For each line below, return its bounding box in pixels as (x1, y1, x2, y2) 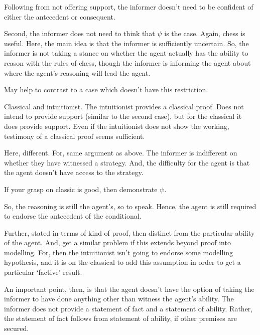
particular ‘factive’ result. (4, 267, 82, 277)
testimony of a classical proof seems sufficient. (4, 130, 145, 141)
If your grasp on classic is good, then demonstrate (4, 184, 158, 194)
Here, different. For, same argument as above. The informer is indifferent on (4, 147, 237, 158)
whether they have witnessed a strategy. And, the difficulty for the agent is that (4, 157, 250, 167)
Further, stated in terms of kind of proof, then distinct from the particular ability (4, 227, 255, 238)
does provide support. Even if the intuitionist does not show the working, (4, 120, 229, 131)
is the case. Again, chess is (164, 28, 245, 39)
